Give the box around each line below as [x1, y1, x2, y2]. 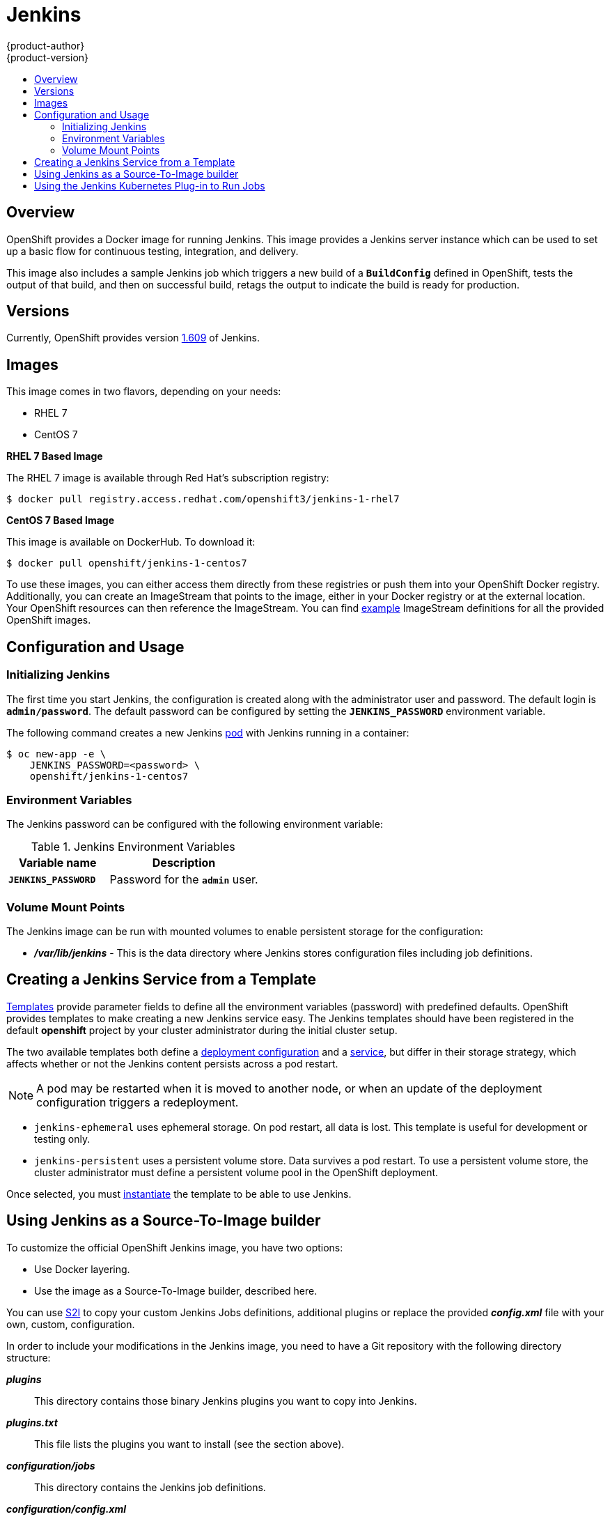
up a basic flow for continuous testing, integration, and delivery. [6, 245, 299, 257]
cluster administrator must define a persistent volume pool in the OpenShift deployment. [34, 1166, 439, 1178]
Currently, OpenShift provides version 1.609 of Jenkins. [6, 332, 260, 344]
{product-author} [6, 39, 85, 52]
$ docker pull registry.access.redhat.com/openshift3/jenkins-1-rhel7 [6, 493, 400, 505]
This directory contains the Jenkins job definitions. [34, 1481, 266, 1493]
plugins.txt [6, 1416, 58, 1428]
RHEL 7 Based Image [6, 450, 103, 463]
